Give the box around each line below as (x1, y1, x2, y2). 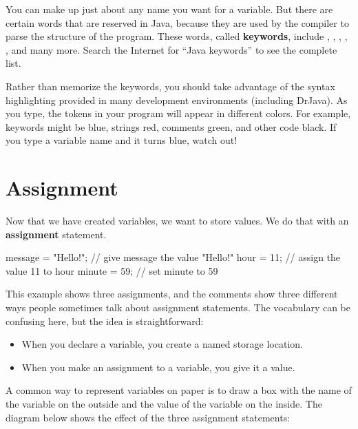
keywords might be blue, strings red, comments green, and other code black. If (6, 119, 337, 134)
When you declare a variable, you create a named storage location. (21, 337, 303, 351)
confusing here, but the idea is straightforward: (6, 313, 204, 328)
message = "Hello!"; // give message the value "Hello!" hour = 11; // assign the (6, 250, 341, 264)
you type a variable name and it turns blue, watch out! (6, 133, 238, 147)
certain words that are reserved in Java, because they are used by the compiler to (6, 15, 349, 30)
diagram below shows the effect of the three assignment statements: (6, 410, 291, 424)
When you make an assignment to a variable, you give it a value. (21, 359, 295, 374)
